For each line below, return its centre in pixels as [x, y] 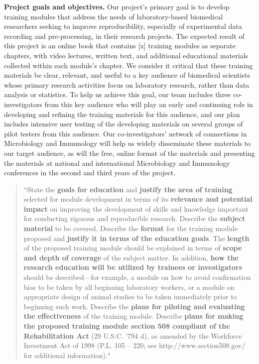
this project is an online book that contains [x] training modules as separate [120, 46]
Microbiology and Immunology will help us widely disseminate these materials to [128, 143]
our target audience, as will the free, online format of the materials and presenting [129, 153]
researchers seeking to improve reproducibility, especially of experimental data [123, 26]
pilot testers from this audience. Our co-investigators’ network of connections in [126, 133]
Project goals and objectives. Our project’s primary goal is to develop [117, 6]
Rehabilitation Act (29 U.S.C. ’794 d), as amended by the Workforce [133, 335]
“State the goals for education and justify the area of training [128, 189]
